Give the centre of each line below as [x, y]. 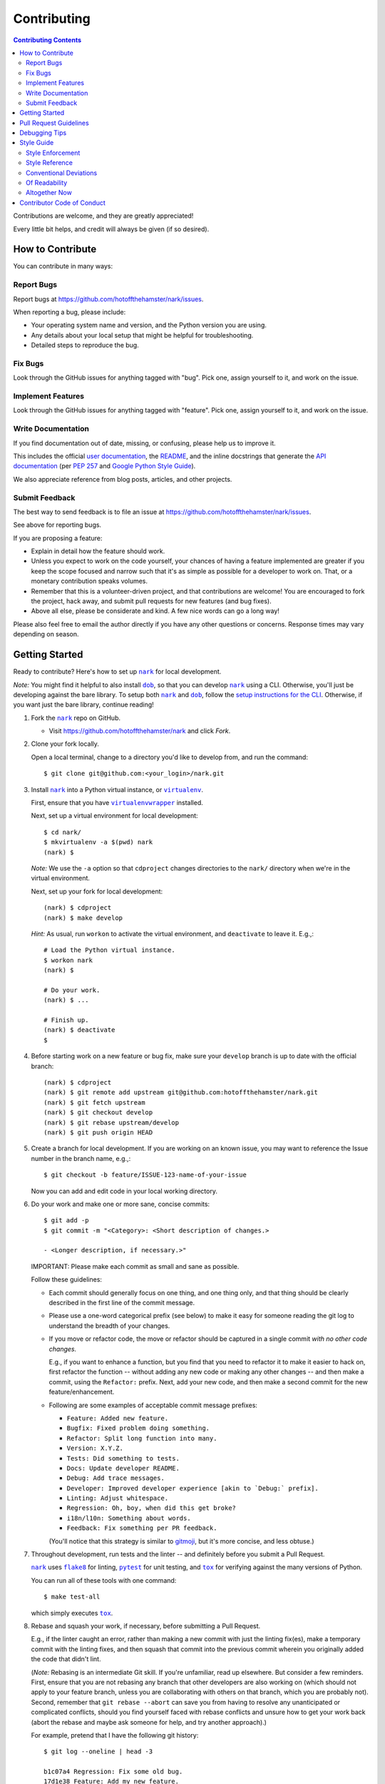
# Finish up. [66, 1020]
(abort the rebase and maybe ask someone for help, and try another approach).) [149, 1722]
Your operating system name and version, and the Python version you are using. [149, 325]
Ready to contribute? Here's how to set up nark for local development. [117, 671]
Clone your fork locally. [65, 744]
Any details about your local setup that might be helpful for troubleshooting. [142, 335]
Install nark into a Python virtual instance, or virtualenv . [117, 789]
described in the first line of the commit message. [122, 1303]
